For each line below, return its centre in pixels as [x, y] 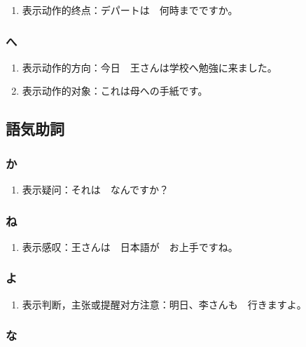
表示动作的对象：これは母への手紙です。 [115, 91]
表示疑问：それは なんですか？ [96, 189]
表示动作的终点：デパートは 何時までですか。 [130, 10]
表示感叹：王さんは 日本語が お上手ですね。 [130, 246]
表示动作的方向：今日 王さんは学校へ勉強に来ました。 [149, 67]
